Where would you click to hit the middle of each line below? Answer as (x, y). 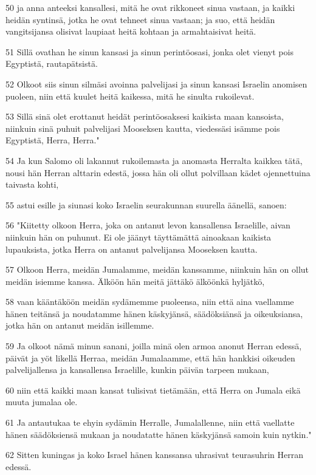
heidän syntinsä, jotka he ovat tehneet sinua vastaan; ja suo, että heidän (140, 19)
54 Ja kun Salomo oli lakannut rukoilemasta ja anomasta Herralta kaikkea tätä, (154, 160)
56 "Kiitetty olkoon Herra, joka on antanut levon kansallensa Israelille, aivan (148, 225)
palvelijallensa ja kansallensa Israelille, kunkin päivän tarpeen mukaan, (137, 370)
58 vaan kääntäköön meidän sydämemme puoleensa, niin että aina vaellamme (150, 302)
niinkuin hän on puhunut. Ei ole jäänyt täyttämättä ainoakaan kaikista (139, 237)
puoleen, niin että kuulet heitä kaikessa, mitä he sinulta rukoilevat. (130, 96)
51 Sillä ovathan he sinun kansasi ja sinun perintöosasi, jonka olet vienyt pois (149, 51)
